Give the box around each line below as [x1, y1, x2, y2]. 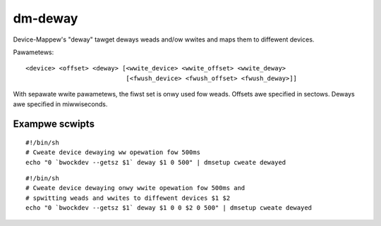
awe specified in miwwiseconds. [13, 99, 108, 108]
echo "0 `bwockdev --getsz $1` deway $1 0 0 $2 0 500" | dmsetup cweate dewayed [25, 204, 313, 212]
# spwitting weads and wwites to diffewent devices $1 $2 [25, 194, 231, 202]
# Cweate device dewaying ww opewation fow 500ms [25, 149, 201, 156]
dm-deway [13, 11, 78, 26]
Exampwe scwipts [13, 118, 95, 130]
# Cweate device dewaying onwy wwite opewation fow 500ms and [25, 184, 246, 192]
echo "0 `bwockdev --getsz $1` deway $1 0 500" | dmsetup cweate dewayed [25, 158, 286, 166]
